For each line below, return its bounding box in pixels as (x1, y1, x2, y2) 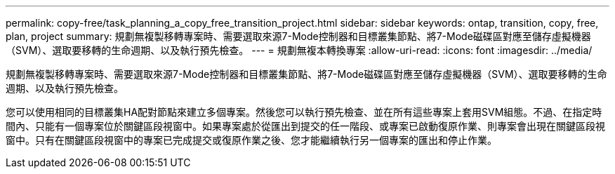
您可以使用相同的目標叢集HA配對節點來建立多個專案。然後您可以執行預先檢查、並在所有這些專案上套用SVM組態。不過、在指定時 (6, 106, 602, 118)
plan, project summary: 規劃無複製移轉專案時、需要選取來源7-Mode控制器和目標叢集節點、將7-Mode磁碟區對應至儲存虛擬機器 (6, 30, 591, 42)
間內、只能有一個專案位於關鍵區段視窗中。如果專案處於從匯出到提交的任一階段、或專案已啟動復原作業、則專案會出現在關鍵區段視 (6, 120, 605, 132)
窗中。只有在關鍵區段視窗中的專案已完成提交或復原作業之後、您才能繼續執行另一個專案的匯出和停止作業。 (6, 134, 497, 146)
